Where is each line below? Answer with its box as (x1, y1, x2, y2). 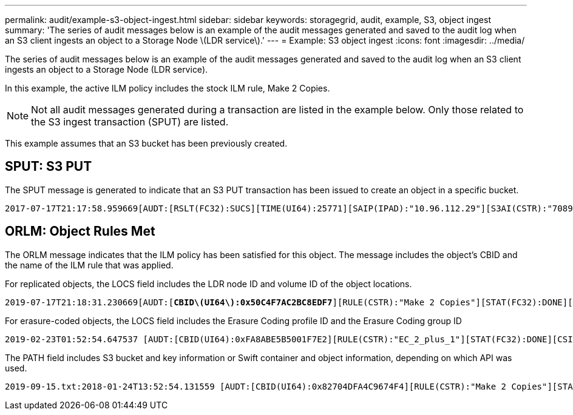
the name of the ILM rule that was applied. (5, 259, 174, 270)
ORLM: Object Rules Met (5, 224, 155, 239)
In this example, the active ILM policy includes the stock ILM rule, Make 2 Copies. (5, 83, 330, 93)
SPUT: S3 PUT (5, 159, 92, 174)
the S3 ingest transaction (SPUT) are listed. (31, 116, 229, 128)
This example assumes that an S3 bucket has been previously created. (5, 138, 288, 148)
